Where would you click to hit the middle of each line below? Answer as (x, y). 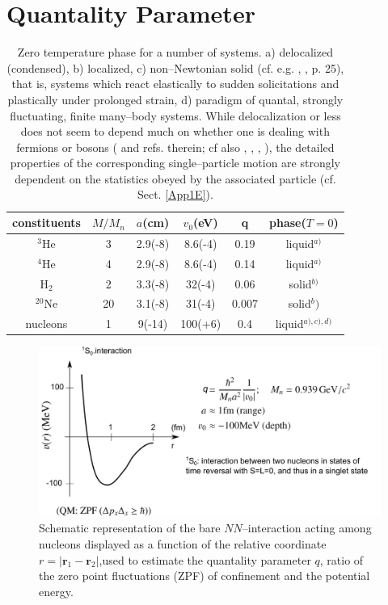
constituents (46, 223)
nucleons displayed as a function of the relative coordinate (183, 543)
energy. (56, 591)
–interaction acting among (307, 528)
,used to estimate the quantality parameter (205, 559)
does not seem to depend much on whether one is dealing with (175, 131)
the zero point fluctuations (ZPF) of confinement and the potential (205, 576)
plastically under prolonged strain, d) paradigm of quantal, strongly (175, 99)
